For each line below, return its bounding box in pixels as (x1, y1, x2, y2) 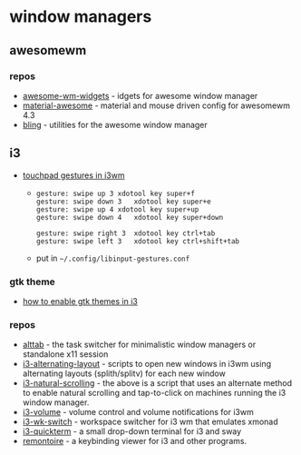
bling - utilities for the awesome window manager (22, 119, 209, 130)
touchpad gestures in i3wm (22, 170, 125, 181)
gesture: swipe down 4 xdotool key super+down (35, 213, 224, 222)
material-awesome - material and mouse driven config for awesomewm (22, 100, 290, 111)
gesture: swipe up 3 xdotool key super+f (35, 189, 195, 198)
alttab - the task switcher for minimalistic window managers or (22, 339, 257, 351)
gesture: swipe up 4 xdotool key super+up (35, 204, 199, 214)
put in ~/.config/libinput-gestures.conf (35, 252, 190, 263)
